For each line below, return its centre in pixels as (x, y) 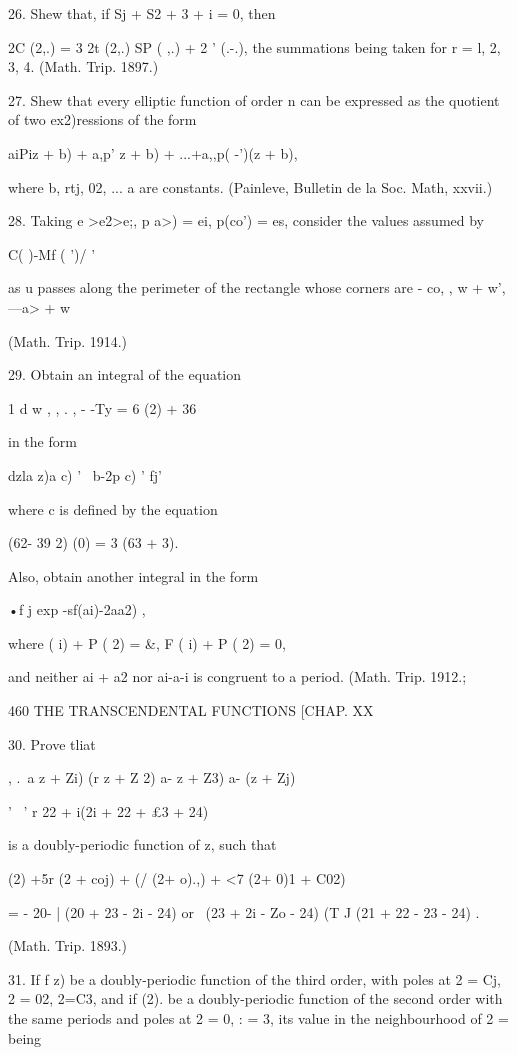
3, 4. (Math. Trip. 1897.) (83, 66)
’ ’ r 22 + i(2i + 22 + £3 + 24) (108, 810)
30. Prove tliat (52, 743)
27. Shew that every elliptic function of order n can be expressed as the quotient (254, 99)
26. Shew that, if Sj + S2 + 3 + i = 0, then (142, 13)
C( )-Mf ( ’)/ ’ (52, 253)
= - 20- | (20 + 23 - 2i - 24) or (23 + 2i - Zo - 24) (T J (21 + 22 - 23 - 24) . (244, 911)
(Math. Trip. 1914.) (68, 340)
